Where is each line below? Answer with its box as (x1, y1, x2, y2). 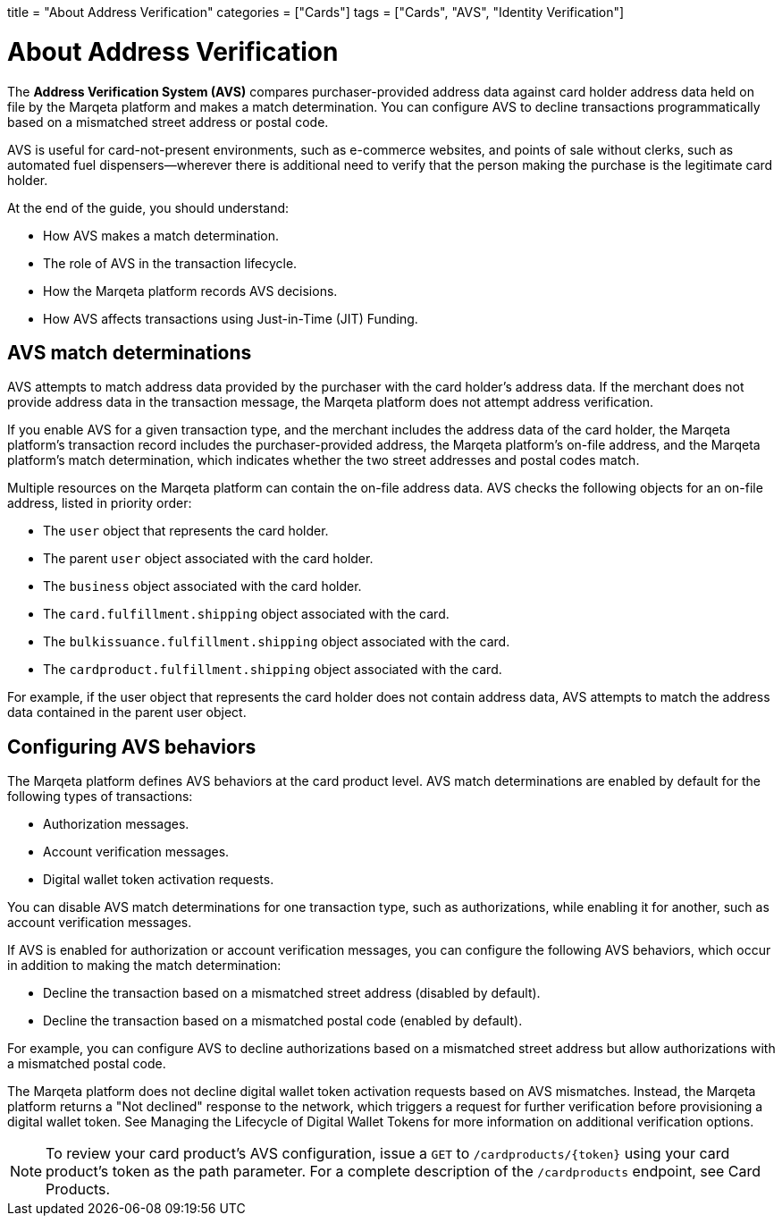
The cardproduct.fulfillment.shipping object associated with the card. (43, 662, 502, 678)
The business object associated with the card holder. (43, 578, 362, 595)
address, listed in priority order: (7, 495, 192, 511)
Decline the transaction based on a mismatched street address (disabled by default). (43, 985, 541, 1001)
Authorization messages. (43, 816, 189, 832)
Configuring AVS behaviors (7, 735, 256, 758)
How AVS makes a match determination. (43, 227, 280, 243)
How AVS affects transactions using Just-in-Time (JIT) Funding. (43, 310, 418, 326)
